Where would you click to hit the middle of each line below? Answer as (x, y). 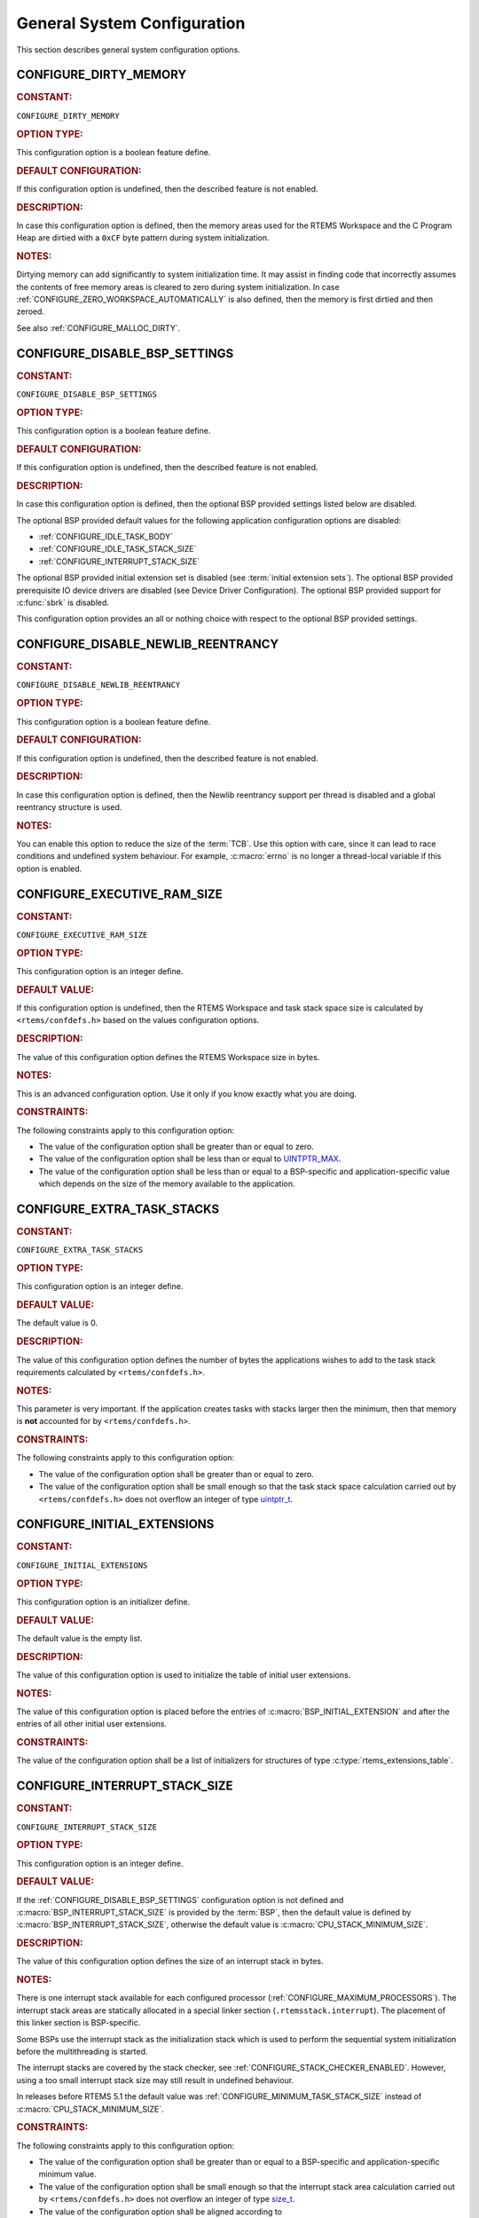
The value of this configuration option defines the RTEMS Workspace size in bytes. (168, 1057)
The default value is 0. (57, 1323)
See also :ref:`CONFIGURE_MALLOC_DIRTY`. (98, 327)
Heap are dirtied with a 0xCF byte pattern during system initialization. (143, 238)
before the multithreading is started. (82, 2052)
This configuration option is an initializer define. (103, 1601)
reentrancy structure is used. (69, 807)
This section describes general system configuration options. (129, 50)
